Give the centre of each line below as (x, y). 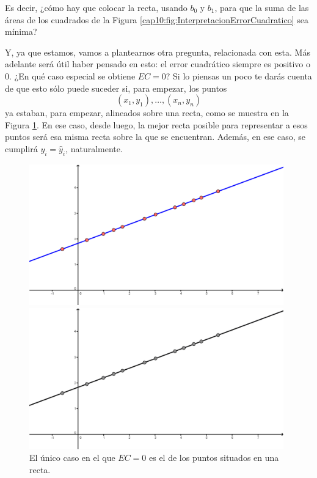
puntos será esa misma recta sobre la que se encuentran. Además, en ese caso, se (155, 137)
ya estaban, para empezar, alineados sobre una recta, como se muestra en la (147, 113)
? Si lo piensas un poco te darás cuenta (239, 75)
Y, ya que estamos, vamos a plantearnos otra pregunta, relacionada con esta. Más (158, 52)
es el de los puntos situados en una (214, 458)
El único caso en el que (72, 458)
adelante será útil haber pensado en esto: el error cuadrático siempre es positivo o (158, 64)
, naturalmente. (94, 148)
